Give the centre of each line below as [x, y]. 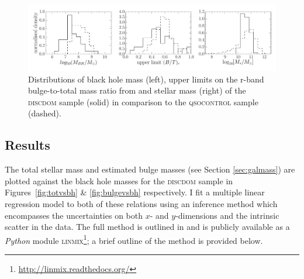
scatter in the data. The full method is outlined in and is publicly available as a [147, 227]
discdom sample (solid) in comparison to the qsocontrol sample [143, 101]
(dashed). [45, 113]
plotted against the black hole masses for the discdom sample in [119, 180]
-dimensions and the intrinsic [227, 215]
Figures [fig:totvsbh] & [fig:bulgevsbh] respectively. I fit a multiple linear [135, 192]
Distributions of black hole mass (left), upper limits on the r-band [146, 79]
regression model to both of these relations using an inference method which [141, 203]
